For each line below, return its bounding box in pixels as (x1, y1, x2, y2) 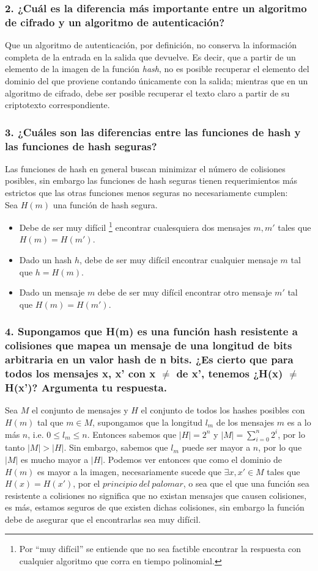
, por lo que (258, 441, 302, 454)
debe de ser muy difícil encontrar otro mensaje (97, 286, 272, 299)
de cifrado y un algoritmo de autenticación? (5, 14, 225, 29)
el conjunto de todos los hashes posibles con (141, 404, 305, 416)
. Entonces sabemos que (87, 427, 177, 440)
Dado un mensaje (19, 286, 85, 299)
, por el (73, 477, 100, 490)
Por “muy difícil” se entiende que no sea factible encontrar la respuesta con (19, 542, 301, 555)
